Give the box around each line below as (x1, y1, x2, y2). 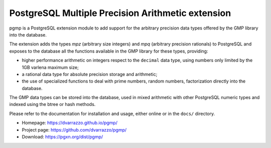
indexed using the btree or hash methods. (9, 101, 96, 107)
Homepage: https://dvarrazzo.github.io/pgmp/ (22, 120, 118, 126)
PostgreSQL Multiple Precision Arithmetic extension (9, 7, 231, 18)
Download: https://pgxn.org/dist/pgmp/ (22, 134, 103, 140)
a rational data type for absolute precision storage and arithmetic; (22, 71, 158, 77)
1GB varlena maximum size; (22, 64, 79, 70)
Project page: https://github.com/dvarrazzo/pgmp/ (22, 126, 127, 132)
